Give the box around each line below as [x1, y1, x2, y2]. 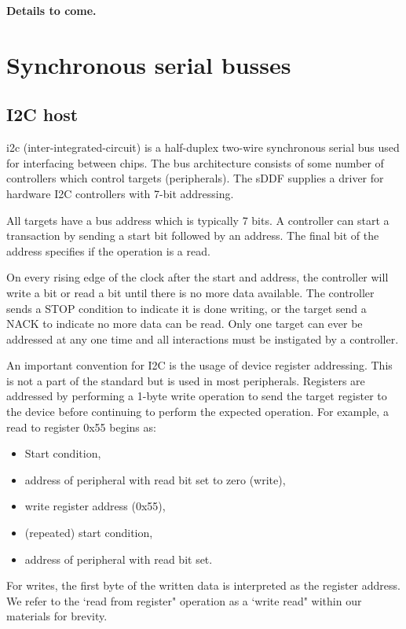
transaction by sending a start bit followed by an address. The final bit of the [6, 227, 379, 244]
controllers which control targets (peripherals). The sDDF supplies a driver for [6, 170, 384, 186]
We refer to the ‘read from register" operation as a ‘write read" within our [6, 592, 362, 609]
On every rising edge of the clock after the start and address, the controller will [6, 269, 389, 285]
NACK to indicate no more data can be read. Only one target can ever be [6, 315, 363, 332]
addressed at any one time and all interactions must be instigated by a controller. [6, 330, 399, 347]
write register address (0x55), [24, 498, 166, 514]
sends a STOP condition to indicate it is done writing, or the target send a [6, 300, 367, 316]
